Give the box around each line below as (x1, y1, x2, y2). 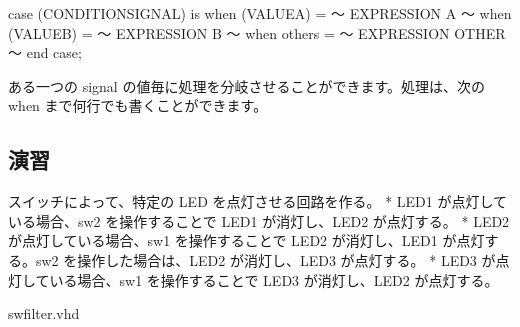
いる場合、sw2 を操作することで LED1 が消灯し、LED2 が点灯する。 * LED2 (8, 210, 510, 231)
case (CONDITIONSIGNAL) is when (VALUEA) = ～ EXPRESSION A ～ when (8, 3, 512, 23)
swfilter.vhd (8, 303, 80, 324)
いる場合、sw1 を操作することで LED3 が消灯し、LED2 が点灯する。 (49, 269, 499, 290)
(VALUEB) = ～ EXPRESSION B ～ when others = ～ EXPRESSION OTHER (8, 22, 506, 43)
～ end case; (8, 42, 82, 63)
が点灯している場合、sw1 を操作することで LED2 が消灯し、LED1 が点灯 (8, 230, 485, 251)
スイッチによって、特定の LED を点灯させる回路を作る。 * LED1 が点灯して (8, 191, 508, 212)
